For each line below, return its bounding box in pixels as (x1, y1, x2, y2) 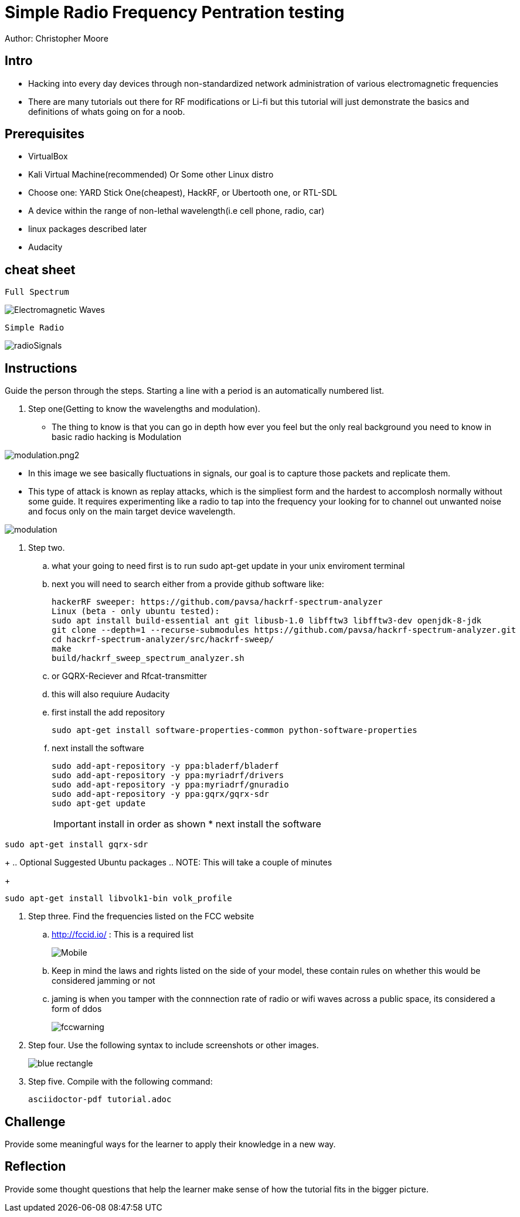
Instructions (5, 360, 77, 376)
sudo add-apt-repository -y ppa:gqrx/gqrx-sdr (52, 789, 269, 799)
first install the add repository (52, 707, 165, 718)
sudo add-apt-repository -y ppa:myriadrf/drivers (52, 771, 284, 780)
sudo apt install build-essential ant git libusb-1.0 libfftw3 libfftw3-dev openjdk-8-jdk (52, 616, 482, 626)
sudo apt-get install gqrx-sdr (5, 840, 148, 850)
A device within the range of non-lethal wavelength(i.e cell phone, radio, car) (28, 206, 325, 216)
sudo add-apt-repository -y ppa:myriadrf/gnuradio (52, 780, 289, 790)
